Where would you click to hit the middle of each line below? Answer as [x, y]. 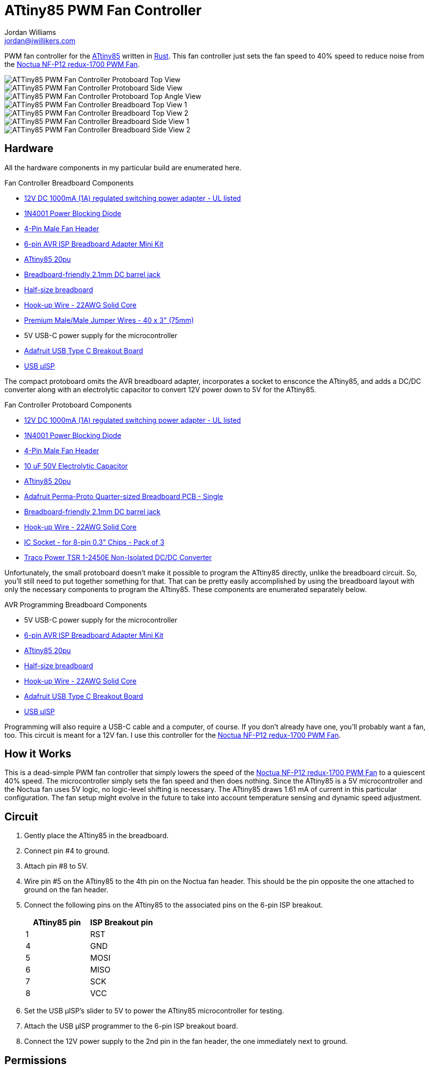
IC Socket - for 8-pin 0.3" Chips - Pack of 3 [94, 542]
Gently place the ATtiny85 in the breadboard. [96, 836]
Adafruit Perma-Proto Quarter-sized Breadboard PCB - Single [124, 496]
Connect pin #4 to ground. [67, 851]
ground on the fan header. [66, 890]
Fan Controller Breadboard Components [69, 183]
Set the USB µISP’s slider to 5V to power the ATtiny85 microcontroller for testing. [154, 1011]
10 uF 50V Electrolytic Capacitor [76, 466]
